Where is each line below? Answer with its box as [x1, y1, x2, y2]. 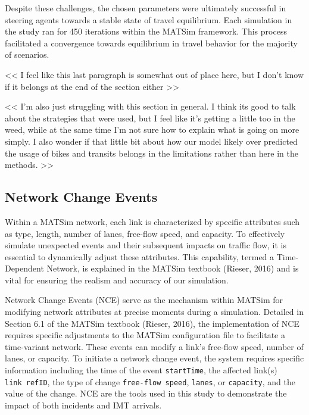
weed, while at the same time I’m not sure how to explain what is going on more [5, 123, 299, 136]
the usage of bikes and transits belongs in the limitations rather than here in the [5, 146, 298, 159]
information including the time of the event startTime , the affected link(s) [5, 364, 277, 376]
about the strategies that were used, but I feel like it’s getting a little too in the [5, 111, 295, 124]
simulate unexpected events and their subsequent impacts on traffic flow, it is [5, 239, 287, 251]
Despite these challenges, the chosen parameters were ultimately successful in [5, 2, 286, 14]
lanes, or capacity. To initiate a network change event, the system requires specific [5, 352, 304, 364]
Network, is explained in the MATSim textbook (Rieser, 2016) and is [46, 262, 299, 274]
